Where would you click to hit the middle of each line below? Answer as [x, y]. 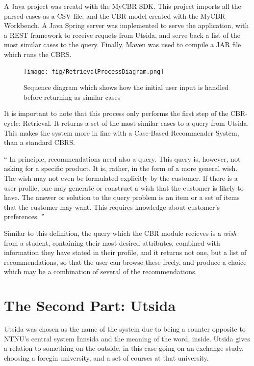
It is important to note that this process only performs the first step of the [116, 113]
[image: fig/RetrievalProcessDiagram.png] [94, 71]
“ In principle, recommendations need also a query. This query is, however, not [122, 158]
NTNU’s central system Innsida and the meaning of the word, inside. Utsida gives [127, 338]
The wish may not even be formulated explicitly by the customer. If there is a [121, 178]
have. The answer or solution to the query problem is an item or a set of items [122, 197]
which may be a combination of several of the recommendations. [101, 271]
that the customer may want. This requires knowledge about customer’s [112, 207]
